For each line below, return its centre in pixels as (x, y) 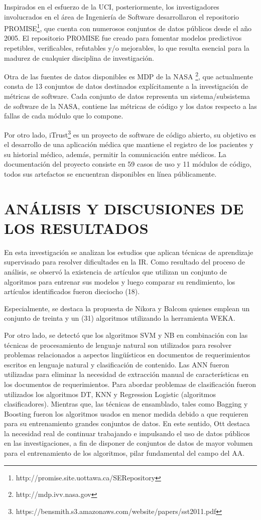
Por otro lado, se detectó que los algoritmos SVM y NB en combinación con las (126, 335)
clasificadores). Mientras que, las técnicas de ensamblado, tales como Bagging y (126, 404)
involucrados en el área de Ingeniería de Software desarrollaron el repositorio (122, 16)
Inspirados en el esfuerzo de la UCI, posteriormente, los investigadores (112, 7)
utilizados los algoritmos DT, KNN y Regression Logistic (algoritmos (110, 394)
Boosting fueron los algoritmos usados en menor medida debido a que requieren (126, 413)
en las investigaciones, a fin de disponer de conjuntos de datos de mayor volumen (128, 443)
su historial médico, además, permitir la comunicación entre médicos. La (115, 154)
